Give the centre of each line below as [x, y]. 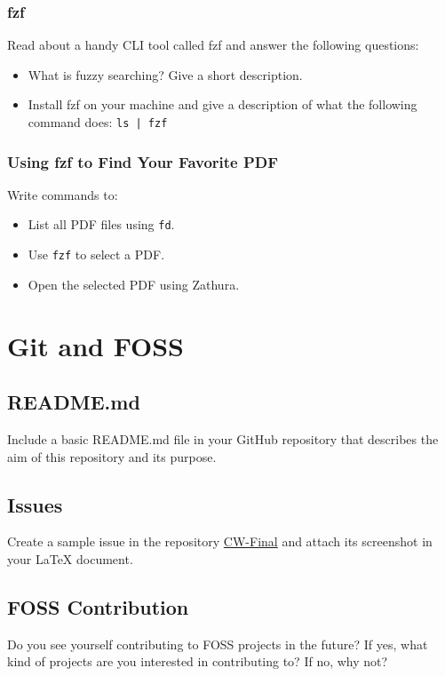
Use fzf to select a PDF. [96, 254]
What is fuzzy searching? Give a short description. [165, 74]
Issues [35, 504]
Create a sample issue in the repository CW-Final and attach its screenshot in [220, 541]
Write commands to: [63, 194]
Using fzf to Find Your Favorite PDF [143, 161]
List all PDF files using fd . [101, 224]
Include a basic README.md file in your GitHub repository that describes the [223, 438]
